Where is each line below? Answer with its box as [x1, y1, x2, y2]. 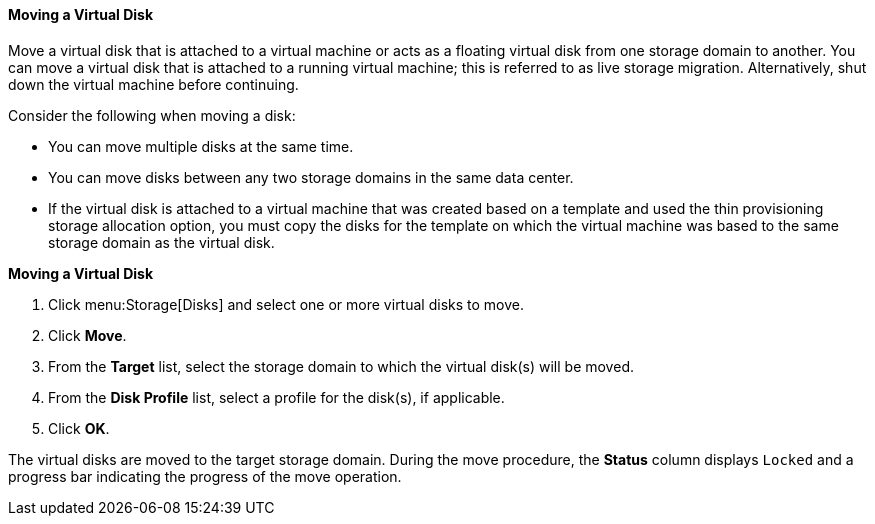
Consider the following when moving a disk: [8, 106, 296, 124]
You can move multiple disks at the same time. [48, 137, 354, 155]
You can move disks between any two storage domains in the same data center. [48, 168, 574, 186]
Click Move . [48, 326, 127, 344]
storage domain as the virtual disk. [48, 233, 275, 251]
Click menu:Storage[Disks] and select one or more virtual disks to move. [48, 295, 524, 313]
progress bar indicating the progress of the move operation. [8, 467, 402, 485]
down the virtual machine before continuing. [8, 75, 299, 93]
